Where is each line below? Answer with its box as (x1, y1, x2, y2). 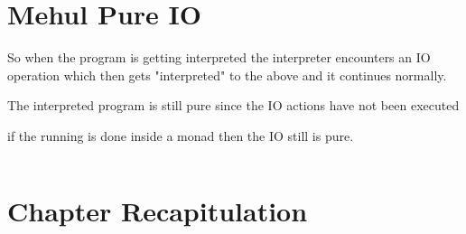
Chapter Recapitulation (7, 192, 308, 229)
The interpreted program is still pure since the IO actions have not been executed (7, 96, 460, 115)
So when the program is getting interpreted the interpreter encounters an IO (7, 48, 431, 67)
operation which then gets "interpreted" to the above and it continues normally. (7, 65, 447, 84)
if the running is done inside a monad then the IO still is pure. (7, 126, 354, 145)
